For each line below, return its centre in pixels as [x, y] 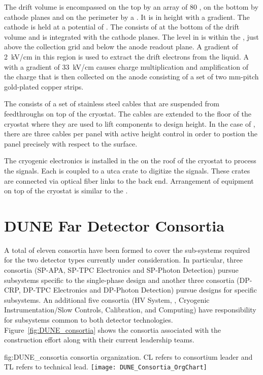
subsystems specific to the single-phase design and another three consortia [119, 280]
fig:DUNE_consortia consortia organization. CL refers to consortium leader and [128, 356]
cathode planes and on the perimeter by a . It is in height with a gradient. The [127, 17]
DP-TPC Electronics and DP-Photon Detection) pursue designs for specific [140, 290]
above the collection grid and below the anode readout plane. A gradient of [121, 47]
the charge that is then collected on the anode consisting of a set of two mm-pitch [131, 77]
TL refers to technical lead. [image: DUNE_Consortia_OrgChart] [106, 367]
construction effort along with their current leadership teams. [99, 340]
